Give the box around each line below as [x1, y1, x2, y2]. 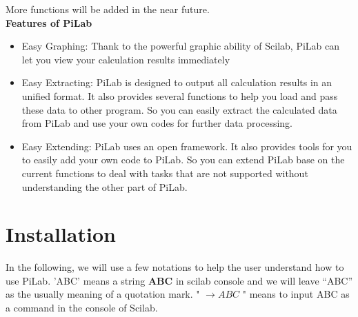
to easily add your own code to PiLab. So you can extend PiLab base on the [21, 152, 345, 167]
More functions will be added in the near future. [6, 2, 210, 16]
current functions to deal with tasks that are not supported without [21, 165, 308, 180]
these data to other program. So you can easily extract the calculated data [21, 102, 337, 116]
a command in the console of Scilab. [6, 300, 158, 315]
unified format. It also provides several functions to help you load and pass [21, 88, 338, 103]
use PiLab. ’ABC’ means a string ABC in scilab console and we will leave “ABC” [6, 273, 353, 287]
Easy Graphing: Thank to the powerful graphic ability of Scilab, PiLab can [21, 39, 340, 53]
